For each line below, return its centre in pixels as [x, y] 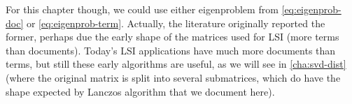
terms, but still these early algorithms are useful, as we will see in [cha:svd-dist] [176, 64]
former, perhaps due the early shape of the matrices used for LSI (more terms [173, 37]
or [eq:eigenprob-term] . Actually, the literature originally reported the [176, 23]
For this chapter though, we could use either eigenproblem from [142, 9]
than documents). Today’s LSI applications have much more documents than [171, 50]
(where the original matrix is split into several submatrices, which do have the [173, 77]
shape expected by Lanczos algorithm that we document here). [140, 91]
